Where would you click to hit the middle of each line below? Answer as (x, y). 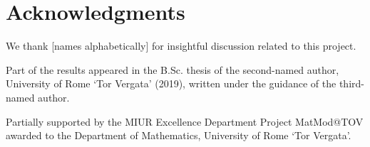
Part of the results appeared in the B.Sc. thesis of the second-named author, (173, 69)
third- (351, 83)
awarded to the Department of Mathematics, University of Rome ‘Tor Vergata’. (179, 135)
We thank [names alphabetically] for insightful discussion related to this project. (181, 46)
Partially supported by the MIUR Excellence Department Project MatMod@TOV (185, 121)
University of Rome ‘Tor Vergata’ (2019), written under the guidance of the (171, 83)
